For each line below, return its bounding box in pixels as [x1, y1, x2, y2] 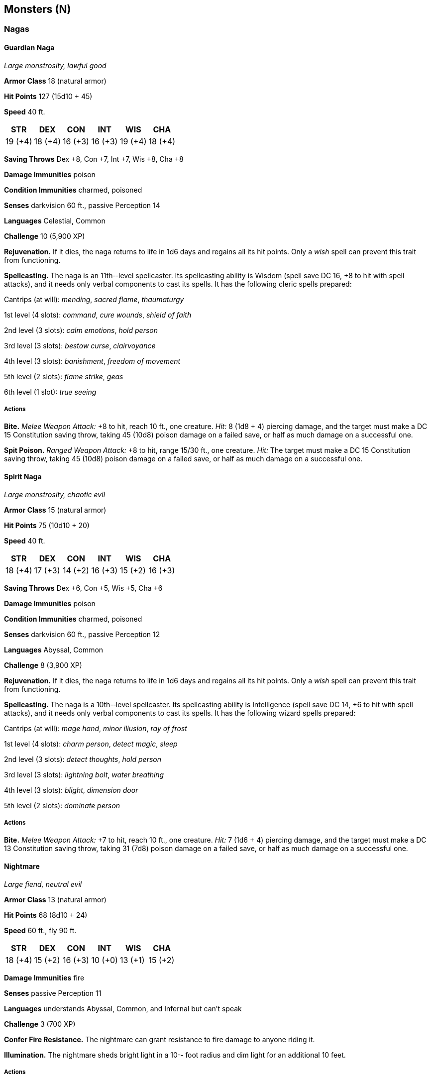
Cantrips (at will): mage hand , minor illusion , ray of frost [4, 724, 187, 733]
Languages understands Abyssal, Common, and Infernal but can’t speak [4, 1004, 242, 1013]
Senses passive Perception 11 [4, 988, 102, 997]
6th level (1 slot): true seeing [4, 387, 97, 396]
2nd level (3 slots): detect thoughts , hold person [4, 755, 161, 763]
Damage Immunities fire [4, 973, 85, 982]
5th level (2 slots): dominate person [4, 801, 120, 810]
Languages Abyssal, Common [4, 645, 104, 654]
